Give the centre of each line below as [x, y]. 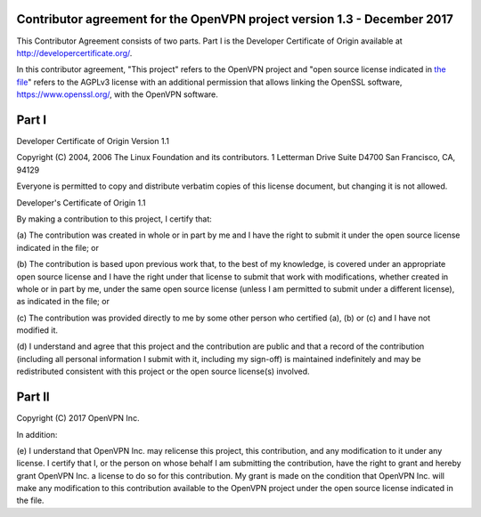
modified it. [37, 330]
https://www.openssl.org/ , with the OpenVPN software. [117, 94]
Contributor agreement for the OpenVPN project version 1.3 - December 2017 [235, 19]
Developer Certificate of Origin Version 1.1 [93, 141]
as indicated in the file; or [63, 302]
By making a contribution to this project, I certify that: [114, 219]
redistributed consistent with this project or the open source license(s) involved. [163, 372]
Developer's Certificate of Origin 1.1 [81, 202]
